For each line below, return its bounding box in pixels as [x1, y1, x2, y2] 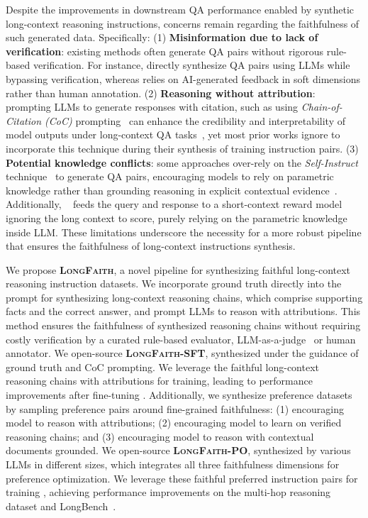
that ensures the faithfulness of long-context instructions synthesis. [6, 238, 296, 253]
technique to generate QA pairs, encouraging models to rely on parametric [6, 169, 334, 184]
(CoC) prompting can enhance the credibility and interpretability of [45, 113, 345, 128]
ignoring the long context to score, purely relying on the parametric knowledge [6, 210, 347, 225]
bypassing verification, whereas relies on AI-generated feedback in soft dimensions [6, 71, 361, 86]
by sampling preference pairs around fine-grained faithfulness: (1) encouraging [6, 401, 344, 416]
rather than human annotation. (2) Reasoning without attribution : [6, 85, 316, 100]
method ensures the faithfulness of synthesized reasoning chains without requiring [6, 318, 361, 333]
